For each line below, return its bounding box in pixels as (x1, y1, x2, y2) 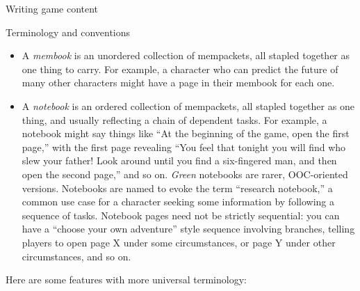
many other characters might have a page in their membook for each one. (22, 75, 335, 90)
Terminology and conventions (6, 24, 131, 39)
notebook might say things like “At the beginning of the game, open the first (22, 126, 350, 141)
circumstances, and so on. (22, 249, 131, 263)
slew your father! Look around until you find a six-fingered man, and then (22, 153, 337, 168)
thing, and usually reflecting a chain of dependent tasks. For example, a (22, 112, 327, 127)
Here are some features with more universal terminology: (6, 272, 247, 287)
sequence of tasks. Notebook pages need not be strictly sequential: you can (22, 207, 340, 222)
